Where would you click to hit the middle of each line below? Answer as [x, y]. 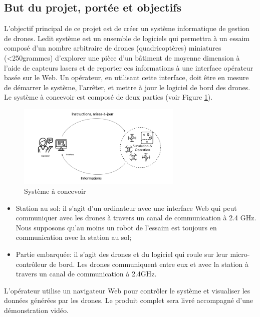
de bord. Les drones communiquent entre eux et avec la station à [149, 264]
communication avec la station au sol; [74, 237]
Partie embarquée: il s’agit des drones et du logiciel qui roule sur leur [122, 254]
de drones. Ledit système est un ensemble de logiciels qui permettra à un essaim [127, 38]
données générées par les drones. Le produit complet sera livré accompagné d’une [128, 300]
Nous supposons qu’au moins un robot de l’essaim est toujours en [116, 227]
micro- [240, 254]
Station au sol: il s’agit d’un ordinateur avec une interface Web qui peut [126, 208]
